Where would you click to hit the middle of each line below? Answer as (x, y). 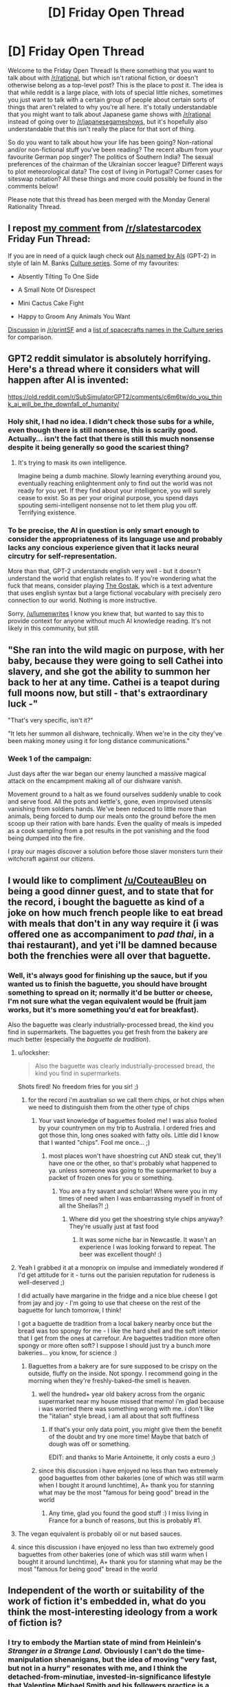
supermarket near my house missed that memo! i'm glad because (131, 1401)
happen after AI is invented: (68, 380)
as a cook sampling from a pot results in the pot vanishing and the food (109, 831)
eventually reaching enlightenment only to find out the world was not (115, 483)
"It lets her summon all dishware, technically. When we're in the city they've (115, 733)
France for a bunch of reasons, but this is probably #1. (125, 1520)
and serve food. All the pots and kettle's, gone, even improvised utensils (110, 802)
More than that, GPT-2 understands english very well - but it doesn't (104, 571)
